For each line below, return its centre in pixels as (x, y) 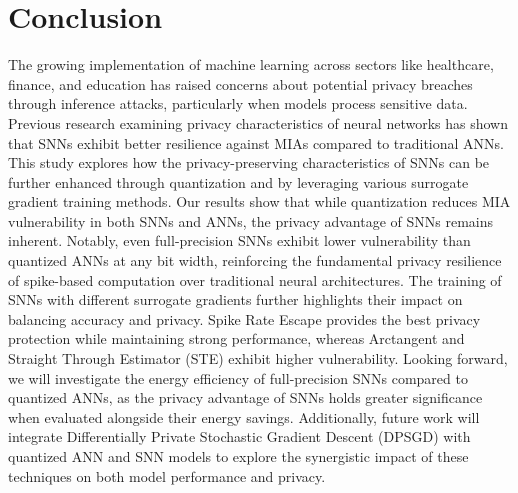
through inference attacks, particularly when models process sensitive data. (238, 103)
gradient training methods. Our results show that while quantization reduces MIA (259, 201)
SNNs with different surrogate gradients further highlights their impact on (235, 299)
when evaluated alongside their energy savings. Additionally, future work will (244, 416)
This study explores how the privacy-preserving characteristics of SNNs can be (249, 162)
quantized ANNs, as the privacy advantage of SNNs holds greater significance (245, 397)
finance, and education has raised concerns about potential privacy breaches (240, 83)
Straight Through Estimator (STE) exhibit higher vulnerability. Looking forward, (258, 358)
